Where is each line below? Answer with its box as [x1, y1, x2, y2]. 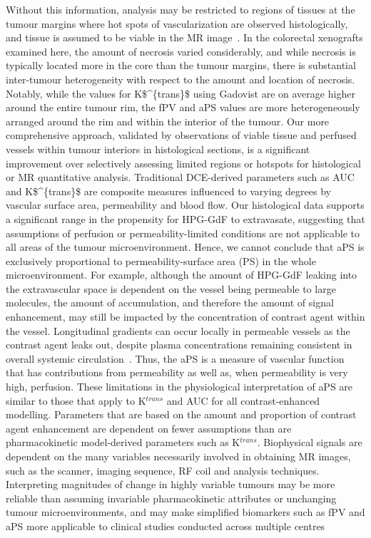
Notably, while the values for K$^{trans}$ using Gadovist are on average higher [6, 86, 355, 100]
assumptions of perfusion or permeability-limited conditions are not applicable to [6, 225, 360, 240]
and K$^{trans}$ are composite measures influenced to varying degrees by [6, 183, 331, 198]
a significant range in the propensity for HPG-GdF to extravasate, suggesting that [6, 211, 365, 226]
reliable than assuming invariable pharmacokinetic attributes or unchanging [6, 490, 337, 505]
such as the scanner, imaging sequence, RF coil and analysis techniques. [6, 462, 320, 477]
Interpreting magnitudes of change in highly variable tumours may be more [6, 477, 335, 492]
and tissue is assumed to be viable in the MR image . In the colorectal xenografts [6, 30, 363, 45]
